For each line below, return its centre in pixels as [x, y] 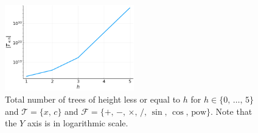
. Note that [232, 111]
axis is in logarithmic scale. [78, 123]
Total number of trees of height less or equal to [93, 99]
